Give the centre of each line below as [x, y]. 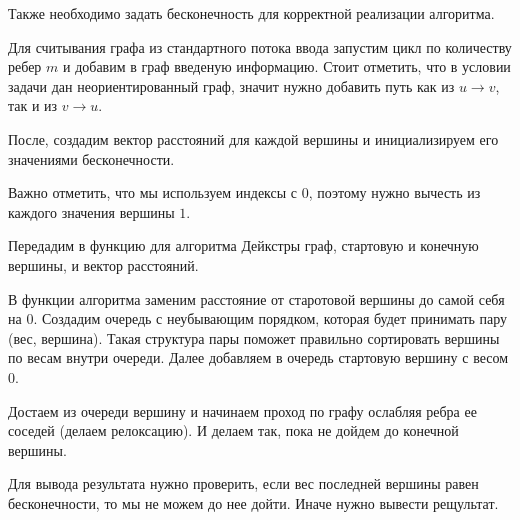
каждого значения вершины [91, 211]
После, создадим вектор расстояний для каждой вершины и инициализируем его [253, 138]
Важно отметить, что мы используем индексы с [153, 192]
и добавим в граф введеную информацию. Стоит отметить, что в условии [286, 66]
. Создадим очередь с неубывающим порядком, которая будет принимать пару [270, 318]
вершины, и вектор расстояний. [103, 264]
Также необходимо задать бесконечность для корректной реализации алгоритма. [251, 13]
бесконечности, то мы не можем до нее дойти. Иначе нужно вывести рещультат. [253, 502]
